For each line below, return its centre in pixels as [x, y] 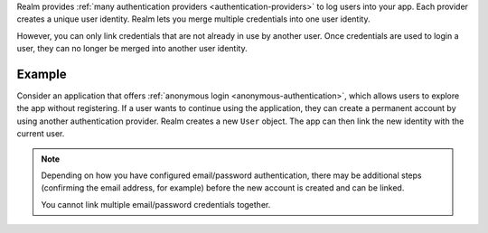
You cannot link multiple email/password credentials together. [156, 204]
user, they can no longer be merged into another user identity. [132, 49]
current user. [41, 134]
